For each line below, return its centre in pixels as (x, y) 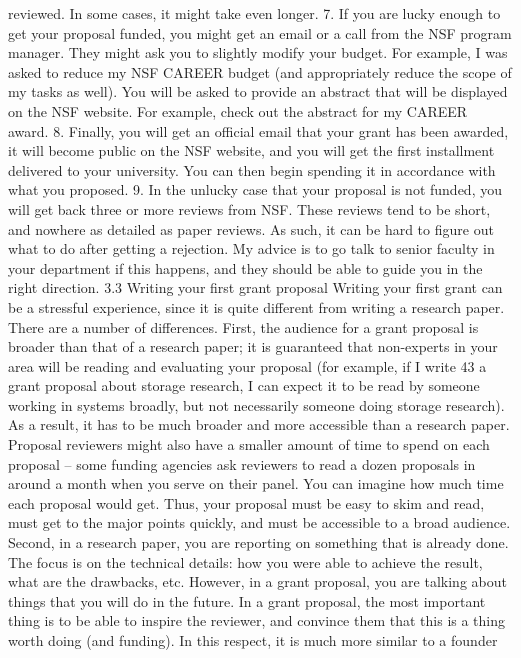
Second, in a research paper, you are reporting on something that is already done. (258, 542)
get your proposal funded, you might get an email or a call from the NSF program (260, 32)
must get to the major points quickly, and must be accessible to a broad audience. (259, 522)
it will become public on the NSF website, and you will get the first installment (251, 150)
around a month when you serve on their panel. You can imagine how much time (256, 483)
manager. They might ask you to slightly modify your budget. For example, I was (258, 52)
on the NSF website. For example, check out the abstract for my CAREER (238, 110)
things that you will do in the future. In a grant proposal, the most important (247, 600)
